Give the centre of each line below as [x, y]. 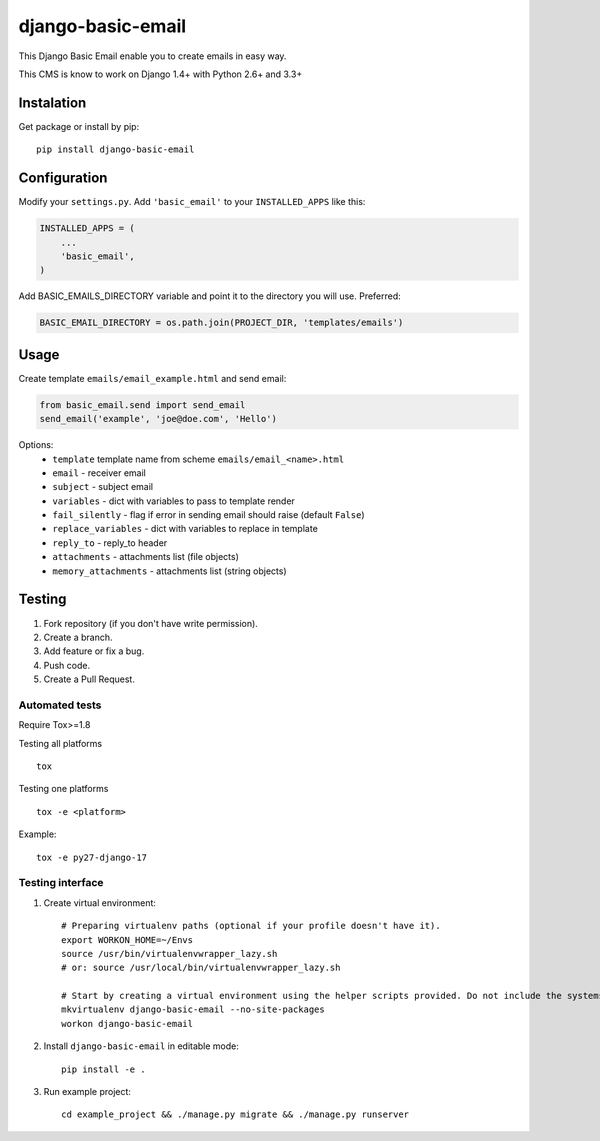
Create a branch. [78, 637]
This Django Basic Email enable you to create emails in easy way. [152, 56]
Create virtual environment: [100, 902]
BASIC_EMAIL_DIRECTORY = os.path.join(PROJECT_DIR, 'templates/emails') [221, 323]
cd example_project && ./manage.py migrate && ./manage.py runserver [235, 1114]
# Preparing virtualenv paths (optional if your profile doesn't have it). [251, 926]
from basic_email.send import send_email [142, 404]
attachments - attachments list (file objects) [146, 557]
